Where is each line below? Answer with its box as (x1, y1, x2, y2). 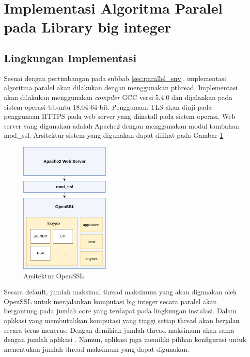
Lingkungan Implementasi (4, 50, 137, 65)
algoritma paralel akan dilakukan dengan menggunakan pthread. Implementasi (4, 82, 238, 93)
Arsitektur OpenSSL (23, 270, 84, 280)
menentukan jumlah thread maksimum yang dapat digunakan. (4, 343, 189, 354)
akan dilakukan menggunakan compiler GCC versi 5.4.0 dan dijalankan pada (4, 92, 233, 102)
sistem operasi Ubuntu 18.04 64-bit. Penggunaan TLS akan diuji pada (4, 101, 212, 112)
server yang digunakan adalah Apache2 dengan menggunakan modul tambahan (4, 120, 239, 130)
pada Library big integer (4, 17, 171, 37)
